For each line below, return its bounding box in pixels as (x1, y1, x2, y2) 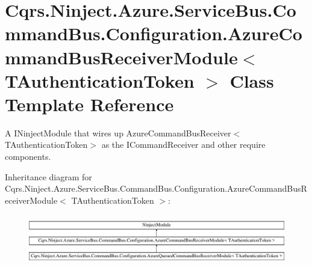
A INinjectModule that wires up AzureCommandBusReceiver (5, 126, 231, 139)
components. (5, 150, 51, 163)
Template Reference (5, 91, 174, 116)
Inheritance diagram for (5, 170, 92, 183)
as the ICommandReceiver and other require (101, 138, 266, 151)
